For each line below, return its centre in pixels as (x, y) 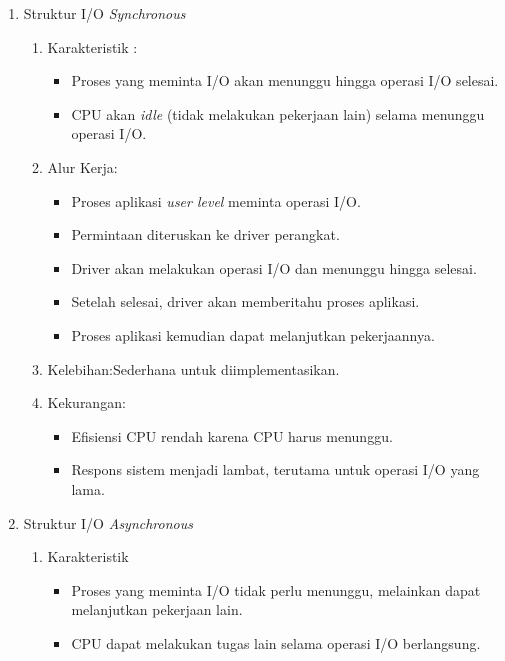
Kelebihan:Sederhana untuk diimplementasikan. (193, 368)
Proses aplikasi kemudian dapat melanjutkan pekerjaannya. (253, 334)
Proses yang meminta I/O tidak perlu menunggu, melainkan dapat (276, 589)
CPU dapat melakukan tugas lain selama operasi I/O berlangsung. (276, 642)
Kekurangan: (86, 402)
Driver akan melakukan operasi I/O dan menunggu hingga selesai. (274, 267)
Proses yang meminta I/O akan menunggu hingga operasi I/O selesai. (285, 80)
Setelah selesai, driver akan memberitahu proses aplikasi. (245, 301)
